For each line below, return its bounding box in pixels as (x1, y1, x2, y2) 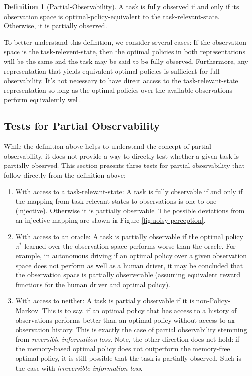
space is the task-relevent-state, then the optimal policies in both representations (4, 46, 245, 57)
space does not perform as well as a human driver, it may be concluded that (15, 260, 243, 270)
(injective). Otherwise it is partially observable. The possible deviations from (15, 205, 245, 215)
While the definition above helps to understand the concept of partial (4, 141, 211, 151)
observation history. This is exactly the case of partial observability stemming (15, 324, 247, 334)
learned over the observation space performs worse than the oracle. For (24, 241, 236, 251)
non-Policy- (196, 295, 230, 306)
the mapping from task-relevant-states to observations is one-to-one (15, 196, 217, 206)
